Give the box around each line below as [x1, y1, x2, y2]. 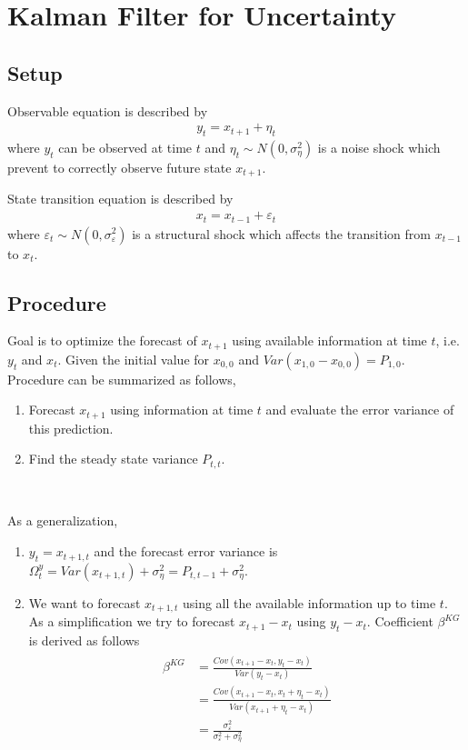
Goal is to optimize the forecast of [7, 331, 197, 350]
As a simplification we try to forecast [28, 612, 235, 631]
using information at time [110, 400, 254, 419]
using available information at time [232, 331, 427, 350]
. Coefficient [366, 612, 433, 631]
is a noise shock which [317, 138, 441, 156]
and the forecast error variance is [94, 542, 278, 561]
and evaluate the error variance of [265, 400, 454, 419]
